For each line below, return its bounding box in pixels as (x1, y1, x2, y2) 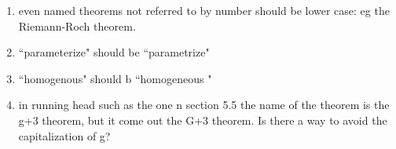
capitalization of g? (18, 127, 111, 144)
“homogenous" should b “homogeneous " (18, 70, 212, 86)
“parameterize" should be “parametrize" (18, 44, 210, 60)
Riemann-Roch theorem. (18, 17, 136, 34)
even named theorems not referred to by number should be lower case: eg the (18, 2, 390, 18)
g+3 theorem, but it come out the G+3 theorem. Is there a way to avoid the (18, 111, 387, 128)
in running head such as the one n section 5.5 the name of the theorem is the (18, 96, 390, 113)
